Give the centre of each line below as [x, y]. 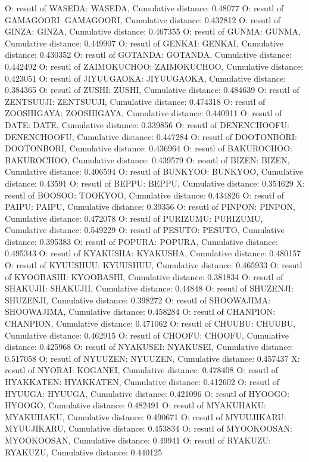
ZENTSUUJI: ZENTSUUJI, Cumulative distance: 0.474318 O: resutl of [135, 101]
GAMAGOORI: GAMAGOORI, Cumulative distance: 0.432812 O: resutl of [143, 19]
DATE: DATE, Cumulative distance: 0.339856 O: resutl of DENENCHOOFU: [147, 124]
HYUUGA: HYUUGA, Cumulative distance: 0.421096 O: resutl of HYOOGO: [147, 393]
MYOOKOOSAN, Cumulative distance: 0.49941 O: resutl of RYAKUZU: [138, 440]
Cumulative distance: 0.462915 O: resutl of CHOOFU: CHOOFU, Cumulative [147, 335]
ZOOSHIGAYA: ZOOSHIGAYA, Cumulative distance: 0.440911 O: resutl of [143, 113]
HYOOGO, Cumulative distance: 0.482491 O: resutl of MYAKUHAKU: [135, 405]
